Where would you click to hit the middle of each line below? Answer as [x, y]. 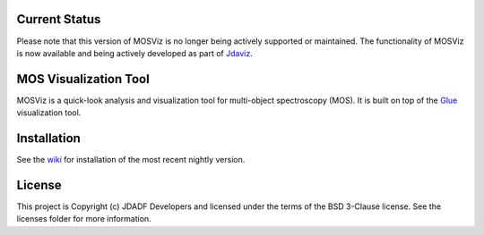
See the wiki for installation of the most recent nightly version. [131, 160]
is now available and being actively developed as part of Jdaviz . [134, 53]
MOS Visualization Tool [83, 79]
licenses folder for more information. [84, 219]
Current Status [59, 19]
